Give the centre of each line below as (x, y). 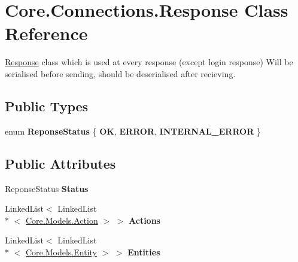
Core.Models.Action (62, 220)
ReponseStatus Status (47, 188)
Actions (145, 220)
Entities (144, 252)
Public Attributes (60, 163)
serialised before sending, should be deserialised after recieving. (120, 73)
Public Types (47, 106)
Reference (46, 33)
